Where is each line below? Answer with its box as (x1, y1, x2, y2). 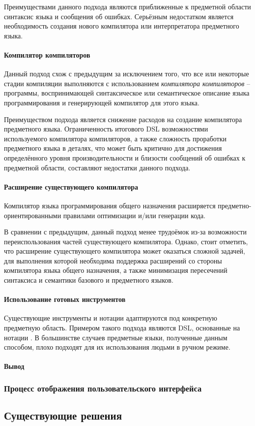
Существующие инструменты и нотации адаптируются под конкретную (4, 313, 218, 323)
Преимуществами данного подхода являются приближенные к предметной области (4, 1, 251, 11)
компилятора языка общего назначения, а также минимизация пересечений (4, 265, 227, 275)
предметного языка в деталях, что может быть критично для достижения (4, 143, 222, 153)
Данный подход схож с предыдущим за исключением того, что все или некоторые (4, 68, 249, 79)
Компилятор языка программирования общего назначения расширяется (4, 200, 216, 210)
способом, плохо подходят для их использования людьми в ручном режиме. (4, 342, 230, 352)
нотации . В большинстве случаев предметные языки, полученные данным (4, 332, 227, 342)
